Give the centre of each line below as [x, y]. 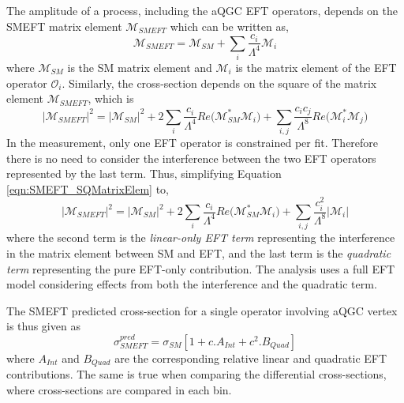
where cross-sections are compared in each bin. [119, 389]
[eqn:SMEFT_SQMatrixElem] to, [88, 188]
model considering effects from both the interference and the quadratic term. [192, 284]
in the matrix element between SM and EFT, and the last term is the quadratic [199, 252]
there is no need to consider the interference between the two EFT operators [191, 158]
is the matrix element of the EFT [316, 67]
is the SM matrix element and [140, 67]
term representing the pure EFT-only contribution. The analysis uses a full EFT [201, 268]
